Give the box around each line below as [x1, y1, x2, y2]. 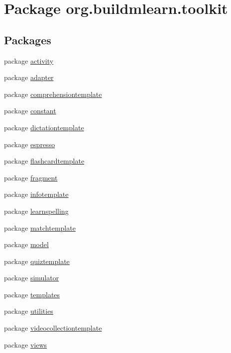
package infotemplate [4, 189, 69, 199]
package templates [4, 289, 60, 299]
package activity [4, 55, 54, 66]
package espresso [4, 139, 55, 149]
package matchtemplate [4, 222, 76, 233]
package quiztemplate [4, 256, 70, 266]
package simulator [4, 272, 59, 283]
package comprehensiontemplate [4, 88, 102, 99]
